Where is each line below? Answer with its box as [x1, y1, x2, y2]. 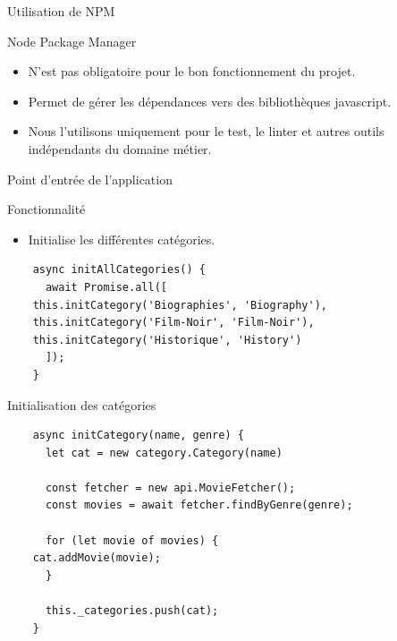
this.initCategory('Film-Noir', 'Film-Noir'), [32, 316, 315, 329]
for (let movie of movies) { [45, 534, 219, 547]
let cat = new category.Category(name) [45, 446, 283, 459]
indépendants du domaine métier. [28, 139, 212, 158]
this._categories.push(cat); [45, 604, 219, 618]
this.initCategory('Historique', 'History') [32, 333, 302, 346]
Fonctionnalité [7, 200, 86, 218]
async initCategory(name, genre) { [32, 429, 244, 442]
